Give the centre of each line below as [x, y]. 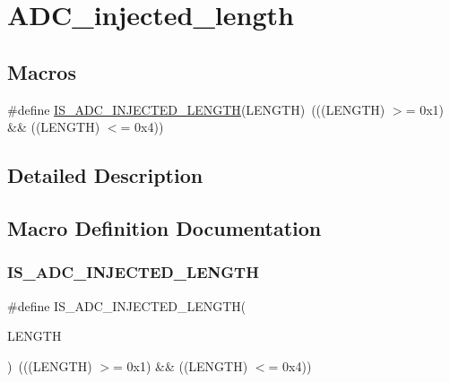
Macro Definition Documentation [164, 227]
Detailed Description [105, 175]
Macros [42, 71]
